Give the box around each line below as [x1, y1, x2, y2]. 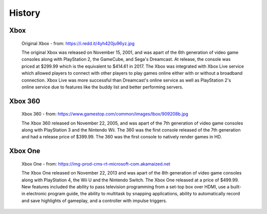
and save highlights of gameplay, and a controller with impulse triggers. [21, 198, 168, 204]
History [9, 7, 41, 18]
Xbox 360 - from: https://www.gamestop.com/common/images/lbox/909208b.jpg [21, 111, 188, 117]
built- [230, 184, 242, 190]
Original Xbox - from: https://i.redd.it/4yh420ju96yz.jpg [21, 40, 135, 46]
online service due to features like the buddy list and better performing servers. [21, 84, 183, 90]
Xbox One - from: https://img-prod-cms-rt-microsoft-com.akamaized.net [21, 161, 171, 167]
